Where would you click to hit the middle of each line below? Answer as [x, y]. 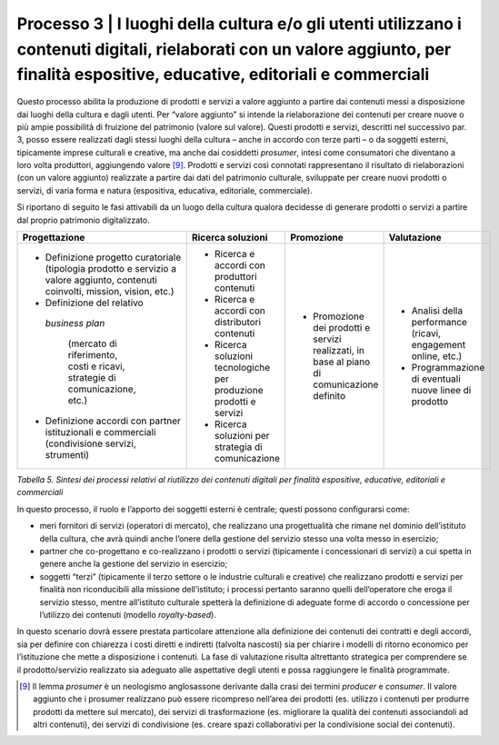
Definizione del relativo [95, 303]
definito [329, 396]
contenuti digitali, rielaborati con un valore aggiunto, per [234, 49]
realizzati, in [339, 351]
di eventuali [436, 379]
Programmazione [448, 368]
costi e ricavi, [96, 366]
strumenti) [67, 455]
